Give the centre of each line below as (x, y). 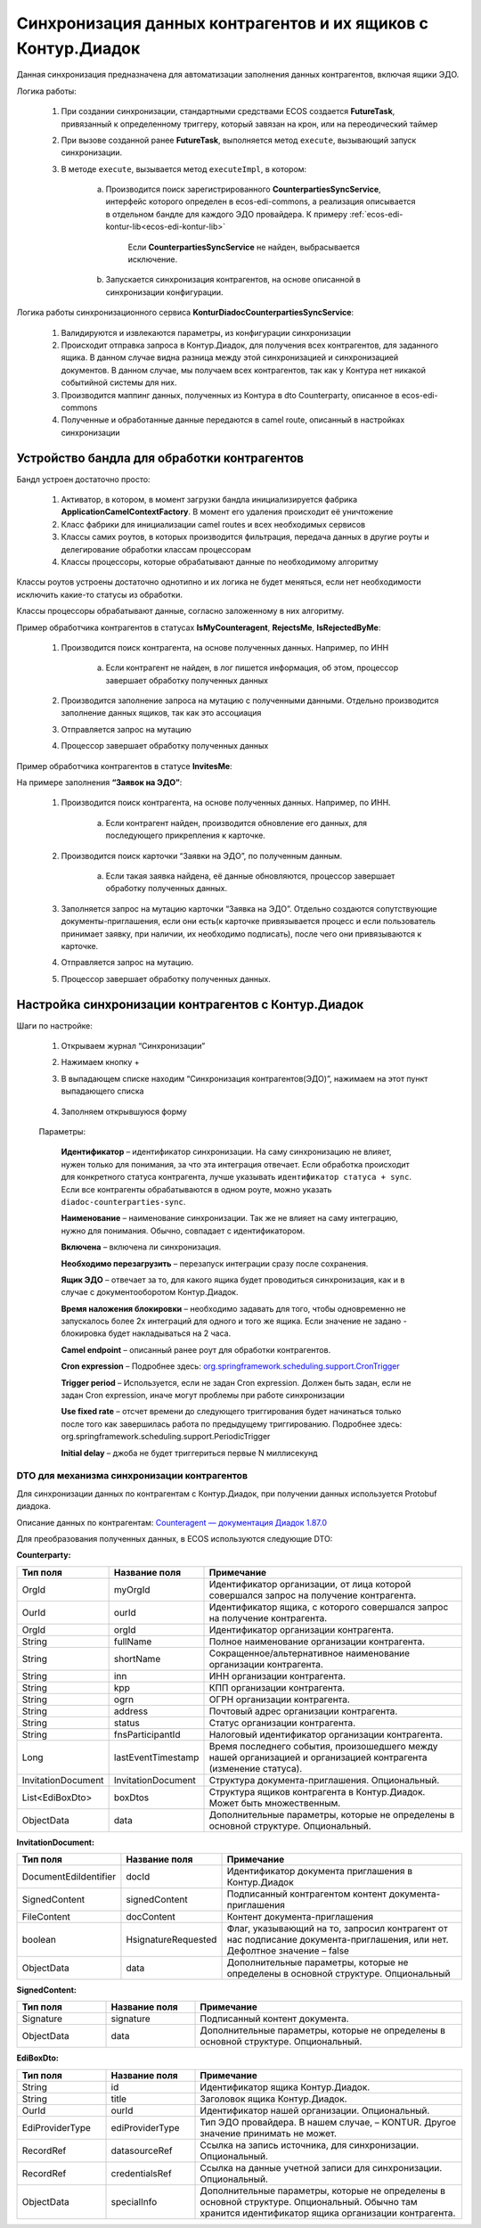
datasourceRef (142, 2150)
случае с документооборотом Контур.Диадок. (150, 1292)
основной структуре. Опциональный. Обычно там (309, 2201)
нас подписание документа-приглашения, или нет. (338, 1940)
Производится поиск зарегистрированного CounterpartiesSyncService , (244, 189)
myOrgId (132, 1589)
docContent (151, 1917)
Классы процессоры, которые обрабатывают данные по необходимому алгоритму (220, 561)
